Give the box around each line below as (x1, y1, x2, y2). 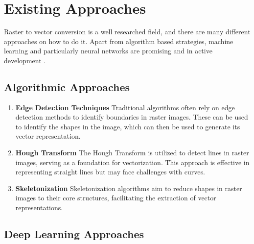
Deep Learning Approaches (4, 226, 144, 242)
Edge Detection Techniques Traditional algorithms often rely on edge (15, 102, 235, 112)
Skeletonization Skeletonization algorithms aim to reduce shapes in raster (15, 183, 242, 193)
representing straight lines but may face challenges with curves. (15, 167, 205, 177)
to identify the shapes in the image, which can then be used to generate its (15, 121, 240, 131)
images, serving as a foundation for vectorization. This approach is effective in (15, 157, 250, 167)
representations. (15, 202, 63, 213)
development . (4, 55, 46, 65)
